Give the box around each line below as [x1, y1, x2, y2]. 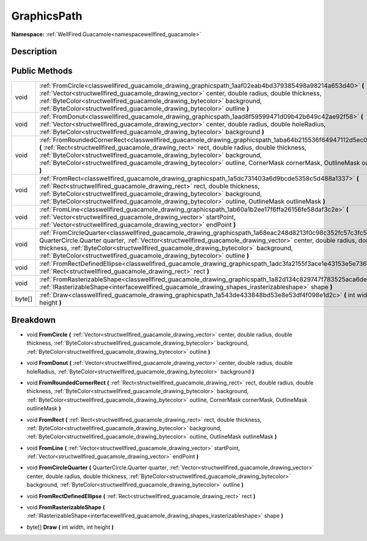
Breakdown [11, 315, 56, 325]
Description [11, 46, 57, 57]
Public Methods [11, 66, 73, 76]
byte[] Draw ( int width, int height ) [26, 523, 114, 531]
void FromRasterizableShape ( [26, 504, 105, 511]
